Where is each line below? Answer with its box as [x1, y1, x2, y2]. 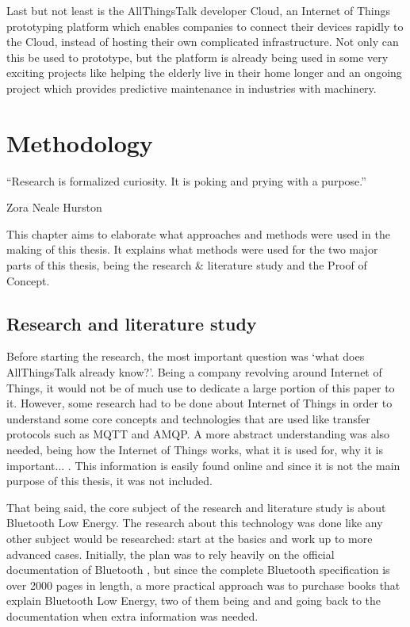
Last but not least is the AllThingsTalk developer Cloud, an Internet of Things [6, 2, 391, 18]
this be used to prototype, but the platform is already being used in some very [6, 48, 389, 65]
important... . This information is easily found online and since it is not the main [6, 457, 400, 473]
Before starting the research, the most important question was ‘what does [6, 348, 365, 365]
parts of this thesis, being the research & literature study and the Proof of [6, 257, 367, 273]
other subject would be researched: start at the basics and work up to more [6, 530, 373, 546]
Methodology [6, 126, 153, 159]
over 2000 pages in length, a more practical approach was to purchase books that [6, 576, 400, 593]
